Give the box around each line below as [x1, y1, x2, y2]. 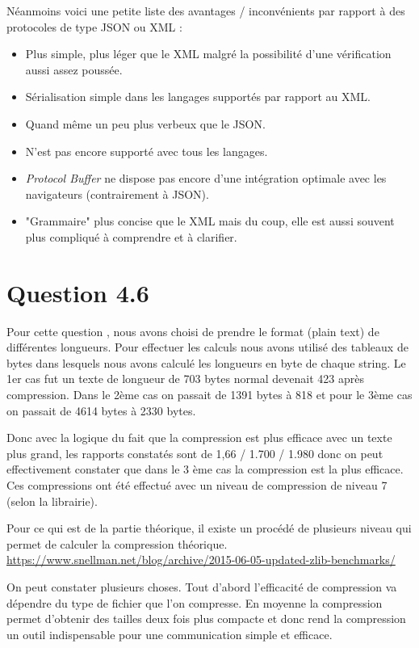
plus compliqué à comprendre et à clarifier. [25, 228, 237, 245]
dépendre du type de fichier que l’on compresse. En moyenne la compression [6, 594, 383, 611]
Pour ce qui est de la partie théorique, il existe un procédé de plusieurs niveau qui [6, 520, 412, 536]
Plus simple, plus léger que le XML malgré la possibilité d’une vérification [25, 45, 392, 62]
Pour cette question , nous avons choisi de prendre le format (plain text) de [6, 322, 379, 339]
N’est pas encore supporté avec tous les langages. [25, 142, 268, 159]
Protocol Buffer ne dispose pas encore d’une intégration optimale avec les [25, 170, 387, 187]
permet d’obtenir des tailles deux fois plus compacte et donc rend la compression [6, 610, 406, 627]
